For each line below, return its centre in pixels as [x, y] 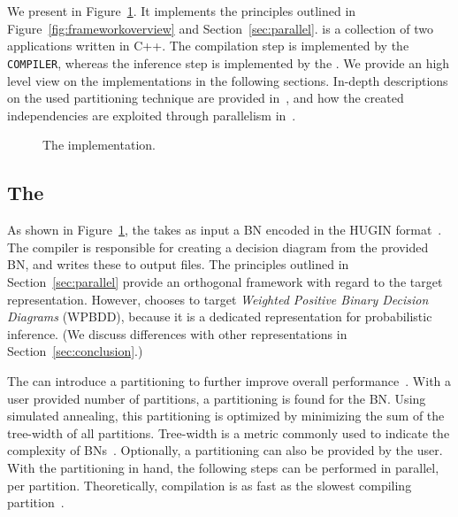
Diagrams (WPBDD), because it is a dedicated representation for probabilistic [220, 316]
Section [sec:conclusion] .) [75, 351]
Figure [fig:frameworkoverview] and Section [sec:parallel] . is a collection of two [221, 28]
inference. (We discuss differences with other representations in [177, 333]
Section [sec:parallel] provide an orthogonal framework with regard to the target [225, 281]
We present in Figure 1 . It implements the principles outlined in [182, 11]
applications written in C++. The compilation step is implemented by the [208, 46]
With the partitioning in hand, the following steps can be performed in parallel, [223, 467]
